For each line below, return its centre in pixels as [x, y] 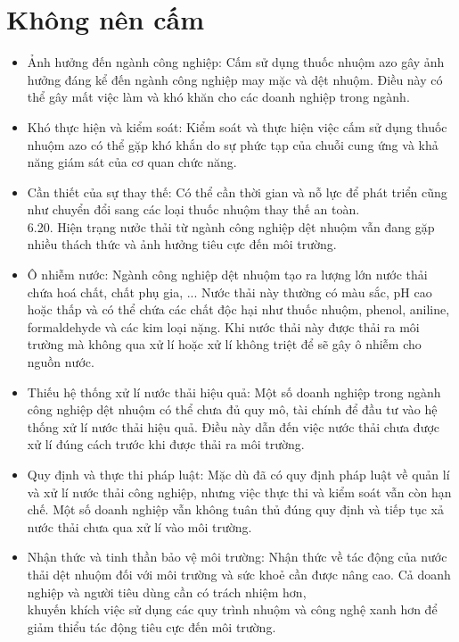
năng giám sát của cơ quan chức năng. [132, 162]
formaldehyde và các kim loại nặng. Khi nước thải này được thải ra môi [223, 326]
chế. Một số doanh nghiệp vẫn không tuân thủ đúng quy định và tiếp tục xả [235, 509]
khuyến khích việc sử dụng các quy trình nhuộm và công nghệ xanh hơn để [232, 609]
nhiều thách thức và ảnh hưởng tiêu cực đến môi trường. [182, 244]
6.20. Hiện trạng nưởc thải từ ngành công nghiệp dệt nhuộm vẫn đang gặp [231, 226]
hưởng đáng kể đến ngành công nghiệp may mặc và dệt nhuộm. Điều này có [235, 79]
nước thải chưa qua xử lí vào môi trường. [139, 526]
